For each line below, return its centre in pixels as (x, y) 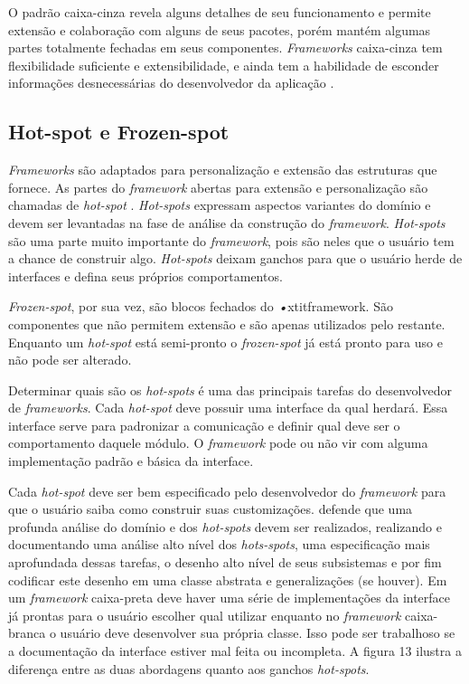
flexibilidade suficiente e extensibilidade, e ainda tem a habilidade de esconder (224, 65)
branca (27, 633)
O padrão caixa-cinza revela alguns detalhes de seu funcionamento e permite (220, 12)
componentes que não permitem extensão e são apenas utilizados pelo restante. (227, 323)
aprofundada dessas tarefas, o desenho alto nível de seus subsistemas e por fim (225, 562)
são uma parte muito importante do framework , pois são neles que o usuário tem (231, 240)
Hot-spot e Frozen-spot (119, 132)
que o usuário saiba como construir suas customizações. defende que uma (211, 509)
